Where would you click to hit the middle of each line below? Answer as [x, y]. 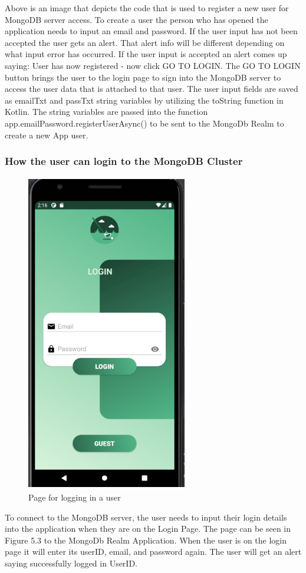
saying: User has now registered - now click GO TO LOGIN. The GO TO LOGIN [153, 65]
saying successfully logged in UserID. [71, 563]
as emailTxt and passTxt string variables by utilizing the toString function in [144, 100]
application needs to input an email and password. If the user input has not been [151, 31]
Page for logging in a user [75, 497]
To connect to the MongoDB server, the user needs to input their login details [146, 517]
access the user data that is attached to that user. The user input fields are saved [152, 89]
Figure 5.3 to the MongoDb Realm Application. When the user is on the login [146, 540]
